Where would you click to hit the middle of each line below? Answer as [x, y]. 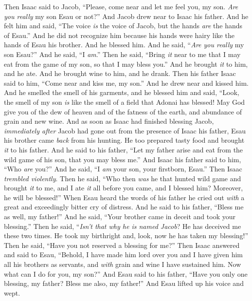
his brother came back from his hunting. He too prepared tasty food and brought [124, 140]
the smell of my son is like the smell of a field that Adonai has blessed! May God [125, 102]
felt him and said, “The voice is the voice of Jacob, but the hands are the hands [123, 26]
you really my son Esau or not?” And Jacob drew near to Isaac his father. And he [126, 16]
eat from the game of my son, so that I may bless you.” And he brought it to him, [126, 64]
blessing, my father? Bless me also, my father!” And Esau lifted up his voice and [124, 283]
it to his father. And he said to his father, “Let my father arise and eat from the [124, 149]
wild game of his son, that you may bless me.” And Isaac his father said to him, [123, 159]
